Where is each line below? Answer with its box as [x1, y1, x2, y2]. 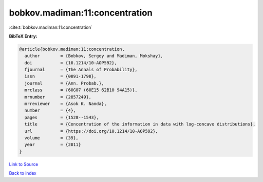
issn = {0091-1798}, [24, 74, 97, 79]
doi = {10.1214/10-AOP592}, [24, 60, 117, 65]
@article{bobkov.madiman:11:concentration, [19, 46, 125, 52]
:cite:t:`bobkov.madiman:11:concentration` [9, 24, 93, 30]
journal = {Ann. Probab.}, [24, 81, 104, 86]
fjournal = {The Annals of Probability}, [24, 67, 138, 73]
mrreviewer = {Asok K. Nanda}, [24, 101, 107, 107]
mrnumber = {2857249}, [24, 94, 92, 100]
